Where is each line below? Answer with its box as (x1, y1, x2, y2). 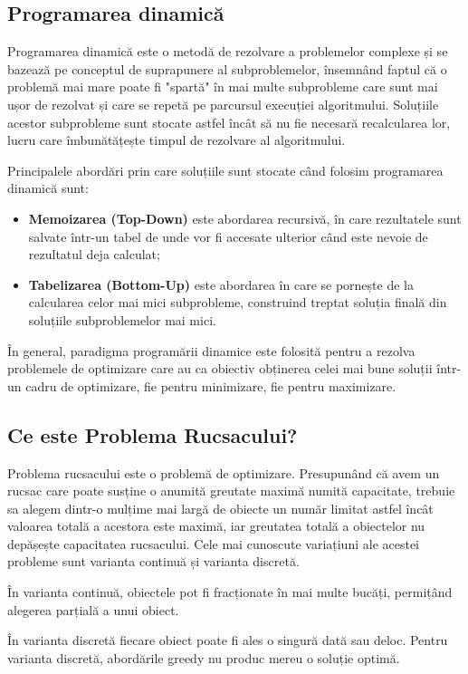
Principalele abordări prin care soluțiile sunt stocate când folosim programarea (7, 160, 444, 179)
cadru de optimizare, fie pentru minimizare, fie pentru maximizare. (25, 376, 396, 395)
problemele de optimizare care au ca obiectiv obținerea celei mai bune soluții (7, 359, 433, 378)
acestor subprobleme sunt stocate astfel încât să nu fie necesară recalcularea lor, (7, 112, 451, 131)
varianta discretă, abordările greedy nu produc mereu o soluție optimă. (7, 648, 400, 667)
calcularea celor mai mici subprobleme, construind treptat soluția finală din (28, 293, 447, 312)
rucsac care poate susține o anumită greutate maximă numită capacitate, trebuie (7, 481, 455, 500)
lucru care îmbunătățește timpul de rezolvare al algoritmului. (7, 130, 346, 149)
